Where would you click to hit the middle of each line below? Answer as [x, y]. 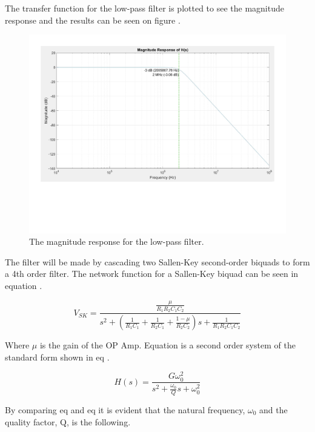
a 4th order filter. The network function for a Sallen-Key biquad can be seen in [152, 274]
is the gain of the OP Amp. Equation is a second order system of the [167, 345]
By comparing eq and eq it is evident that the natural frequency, [125, 409]
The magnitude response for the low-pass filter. [117, 241]
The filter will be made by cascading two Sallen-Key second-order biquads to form [157, 261]
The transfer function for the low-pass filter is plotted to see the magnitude [144, 8]
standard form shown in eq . [57, 357]
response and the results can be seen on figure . [93, 20]
